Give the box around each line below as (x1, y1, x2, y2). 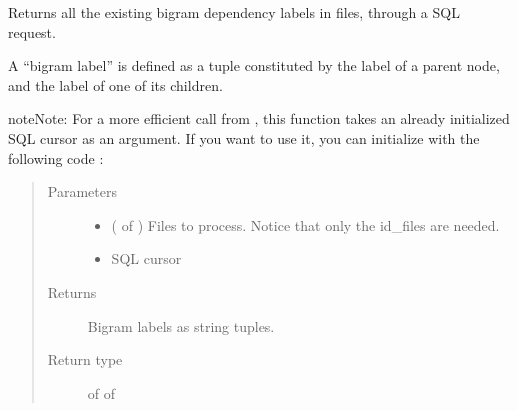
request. (8, 21, 56, 42)
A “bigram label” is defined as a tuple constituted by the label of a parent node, (8, 55, 500, 76)
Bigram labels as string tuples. (87, 315, 275, 336)
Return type (47, 349, 123, 370)
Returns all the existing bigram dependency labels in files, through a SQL (8, 2, 460, 22)
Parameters (47, 181, 117, 202)
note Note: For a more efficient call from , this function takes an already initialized (8, 108, 510, 129)
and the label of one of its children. (8, 74, 223, 95)
